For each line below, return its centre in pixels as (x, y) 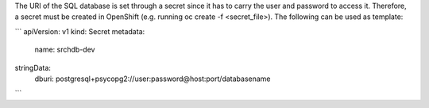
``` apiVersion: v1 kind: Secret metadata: (80, 31)
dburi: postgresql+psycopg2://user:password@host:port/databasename (153, 79)
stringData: (33, 67)
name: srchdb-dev (65, 50)
